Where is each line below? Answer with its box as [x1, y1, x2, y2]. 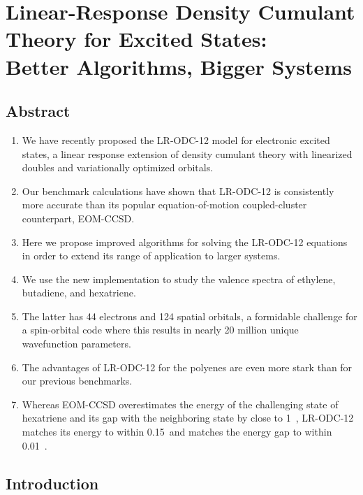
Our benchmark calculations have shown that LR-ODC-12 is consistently [22, 183, 334, 198]
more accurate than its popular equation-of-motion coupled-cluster [22, 197, 307, 212]
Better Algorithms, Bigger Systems [6, 52, 352, 80]
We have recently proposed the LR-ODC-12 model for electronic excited [22, 132, 330, 147]
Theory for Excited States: [6, 24, 267, 53]
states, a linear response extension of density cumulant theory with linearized [22, 146, 353, 161]
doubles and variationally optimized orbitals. [22, 160, 214, 175]
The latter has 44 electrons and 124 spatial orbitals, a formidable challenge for [22, 308, 357, 323]
